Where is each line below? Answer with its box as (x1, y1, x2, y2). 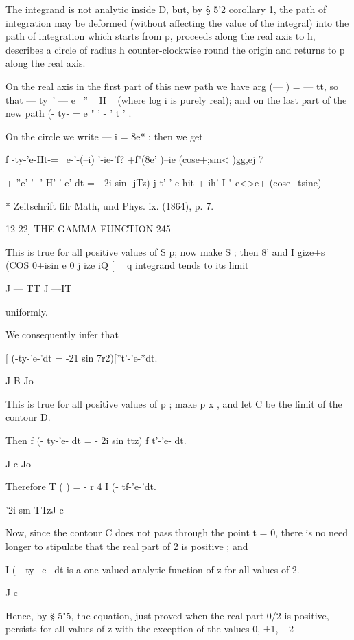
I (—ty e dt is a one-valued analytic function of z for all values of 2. (5, 562, 300, 576)
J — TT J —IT (5, 280, 72, 295)
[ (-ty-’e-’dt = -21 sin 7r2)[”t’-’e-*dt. (5, 350, 158, 364)
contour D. (5, 410, 51, 424)
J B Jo (5, 373, 34, 388)
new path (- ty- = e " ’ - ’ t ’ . (5, 106, 132, 120)
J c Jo (5, 456, 31, 470)
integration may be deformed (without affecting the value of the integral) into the (5, 15, 349, 30)
